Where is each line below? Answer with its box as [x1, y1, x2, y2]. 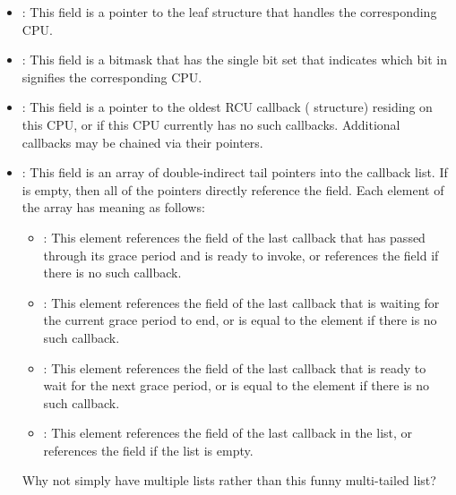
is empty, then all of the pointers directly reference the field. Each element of [22, 180, 444, 199]
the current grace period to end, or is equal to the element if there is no [43, 311, 437, 329]
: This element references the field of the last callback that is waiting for [43, 293, 440, 312]
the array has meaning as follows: [22, 198, 205, 217]
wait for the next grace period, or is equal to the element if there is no [43, 376, 430, 395]
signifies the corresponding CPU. [22, 67, 202, 86]
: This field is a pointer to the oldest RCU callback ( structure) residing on [22, 98, 433, 116]
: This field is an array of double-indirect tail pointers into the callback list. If [22, 163, 448, 182]
